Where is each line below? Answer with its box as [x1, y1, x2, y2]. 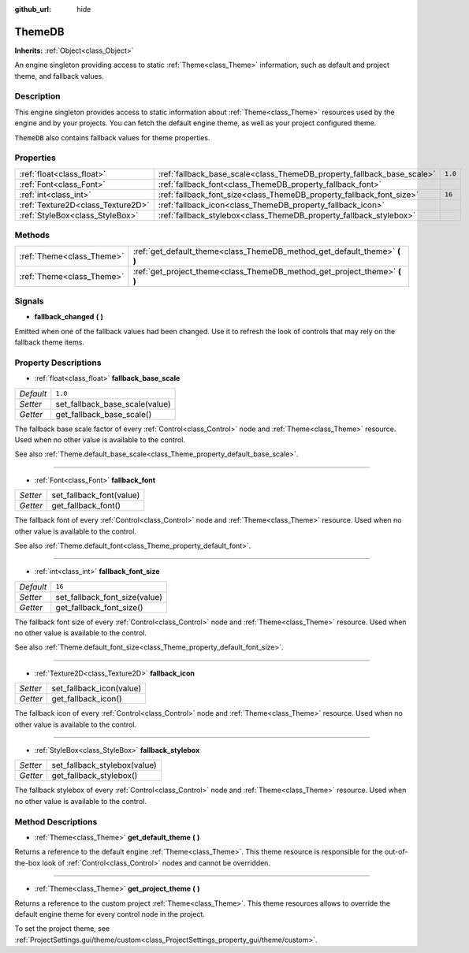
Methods [14, 229, 50, 240]
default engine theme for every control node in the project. [14, 909, 205, 918]
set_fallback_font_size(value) [55, 591, 163, 602]
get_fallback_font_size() [55, 601, 143, 612]
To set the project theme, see [14, 924, 110, 933]
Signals [14, 296, 44, 307]
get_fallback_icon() [51, 694, 122, 705]
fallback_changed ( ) [34, 312, 104, 322]
